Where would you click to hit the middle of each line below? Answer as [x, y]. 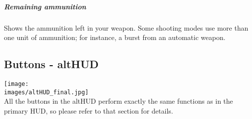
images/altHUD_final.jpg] [46, 92]
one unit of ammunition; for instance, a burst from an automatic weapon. [115, 37]
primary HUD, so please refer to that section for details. [89, 110]
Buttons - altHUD [51, 64]
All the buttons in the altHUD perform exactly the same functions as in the [119, 101]
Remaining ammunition [45, 6]
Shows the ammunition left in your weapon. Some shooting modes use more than [126, 27]
